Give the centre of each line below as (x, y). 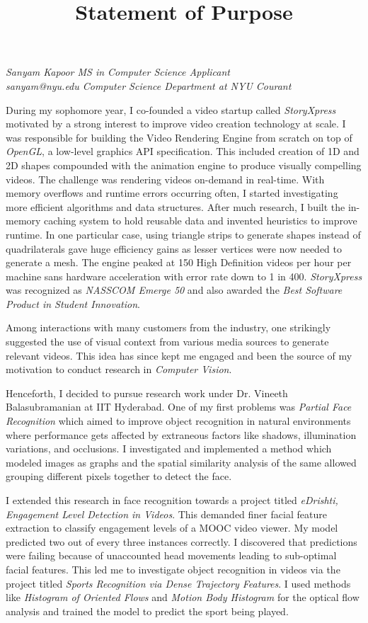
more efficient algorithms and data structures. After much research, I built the (176, 206)
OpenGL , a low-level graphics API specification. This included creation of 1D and (183, 151)
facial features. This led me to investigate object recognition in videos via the (173, 569)
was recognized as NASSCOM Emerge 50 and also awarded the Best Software (174, 290)
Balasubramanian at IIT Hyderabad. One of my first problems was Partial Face (179, 407)
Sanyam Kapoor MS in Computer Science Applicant (118, 72)
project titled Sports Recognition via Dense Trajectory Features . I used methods (178, 583)
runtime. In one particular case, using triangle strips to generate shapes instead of (183, 234)
